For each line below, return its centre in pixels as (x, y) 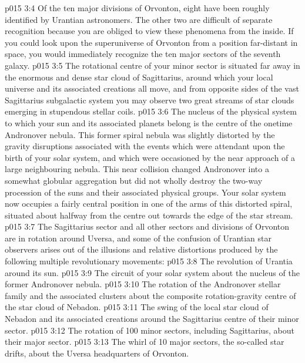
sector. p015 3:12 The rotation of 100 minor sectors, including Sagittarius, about (150, 330)
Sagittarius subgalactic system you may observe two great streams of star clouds (150, 100)
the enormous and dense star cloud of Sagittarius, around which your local (139, 77)
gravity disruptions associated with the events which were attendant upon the (145, 146)
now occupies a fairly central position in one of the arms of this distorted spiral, (149, 204)
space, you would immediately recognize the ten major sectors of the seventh (143, 54)
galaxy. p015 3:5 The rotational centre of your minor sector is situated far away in (152, 65)
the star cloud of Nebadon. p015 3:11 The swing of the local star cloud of (137, 307)
